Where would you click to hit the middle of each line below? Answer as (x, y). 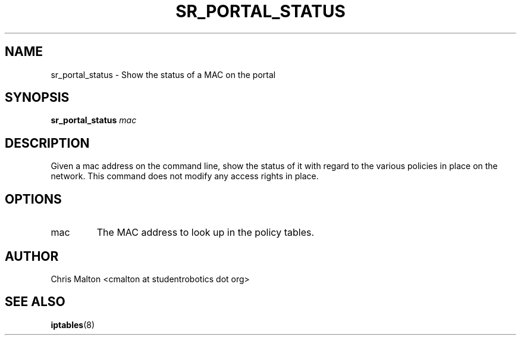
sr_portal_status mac (94, 120)
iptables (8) (73, 325)
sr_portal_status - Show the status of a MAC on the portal (163, 74)
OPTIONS (33, 199)
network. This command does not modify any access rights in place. (185, 176)
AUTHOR (32, 256)
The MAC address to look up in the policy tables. (205, 233)
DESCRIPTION (47, 143)
